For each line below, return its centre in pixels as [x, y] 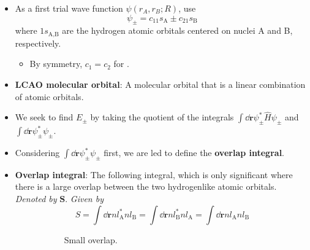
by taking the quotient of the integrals [162, 117]
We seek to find [44, 117]
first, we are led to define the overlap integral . [194, 153]
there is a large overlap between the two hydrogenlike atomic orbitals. [146, 186]
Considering [37, 153]
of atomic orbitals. [49, 96]
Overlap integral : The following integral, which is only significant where [154, 174]
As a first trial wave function [69, 8]
